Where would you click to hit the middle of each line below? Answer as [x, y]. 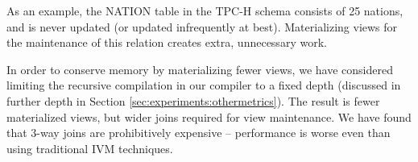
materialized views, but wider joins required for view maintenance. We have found [209, 116]
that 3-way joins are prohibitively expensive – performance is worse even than [199, 133]
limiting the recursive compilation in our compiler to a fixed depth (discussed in [204, 85]
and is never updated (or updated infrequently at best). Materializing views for [202, 26]
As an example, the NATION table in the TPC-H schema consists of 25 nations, [205, 10]
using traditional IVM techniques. [90, 148]
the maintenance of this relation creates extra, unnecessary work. [167, 42]
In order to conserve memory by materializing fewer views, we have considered [200, 69]
